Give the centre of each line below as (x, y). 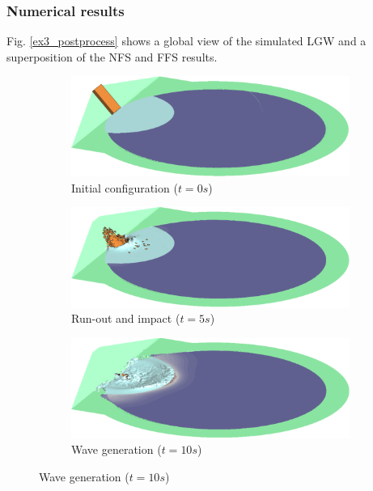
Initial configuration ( (125, 187)
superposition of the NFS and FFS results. (112, 56)
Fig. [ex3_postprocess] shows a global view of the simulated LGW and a (186, 41)
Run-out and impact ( (126, 318)
